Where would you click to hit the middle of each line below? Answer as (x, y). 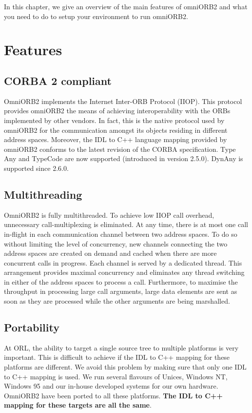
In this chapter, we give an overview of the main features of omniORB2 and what (126, 6)
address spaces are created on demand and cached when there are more (110, 253)
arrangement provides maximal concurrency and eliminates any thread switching (124, 272)
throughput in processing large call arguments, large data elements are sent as (121, 291)
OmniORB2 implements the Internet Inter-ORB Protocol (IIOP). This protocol (123, 101)
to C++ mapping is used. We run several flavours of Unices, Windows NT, (116, 376)
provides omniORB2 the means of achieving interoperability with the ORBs (117, 111)
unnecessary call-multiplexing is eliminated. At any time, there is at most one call (126, 224)
